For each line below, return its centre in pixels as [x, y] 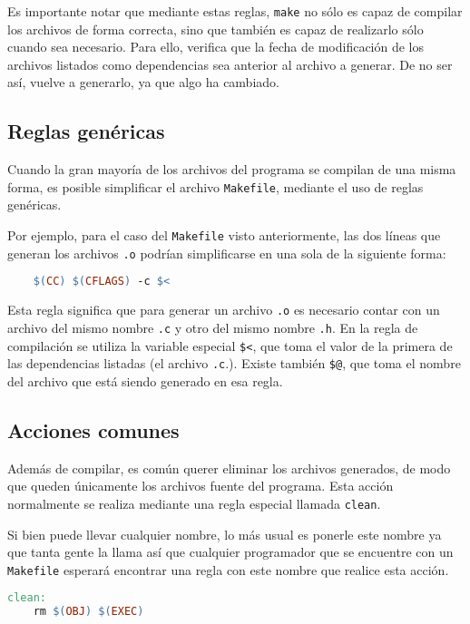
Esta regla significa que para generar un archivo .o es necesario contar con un [224, 310]
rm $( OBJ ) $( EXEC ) [88, 612]
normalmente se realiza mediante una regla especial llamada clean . [194, 503]
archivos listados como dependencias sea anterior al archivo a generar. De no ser [230, 64]
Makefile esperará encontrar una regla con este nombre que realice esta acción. [228, 569]
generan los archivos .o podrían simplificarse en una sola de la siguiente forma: [227, 253]
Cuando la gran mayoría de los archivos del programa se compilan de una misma [232, 169]
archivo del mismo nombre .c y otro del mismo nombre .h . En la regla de [213, 327]
